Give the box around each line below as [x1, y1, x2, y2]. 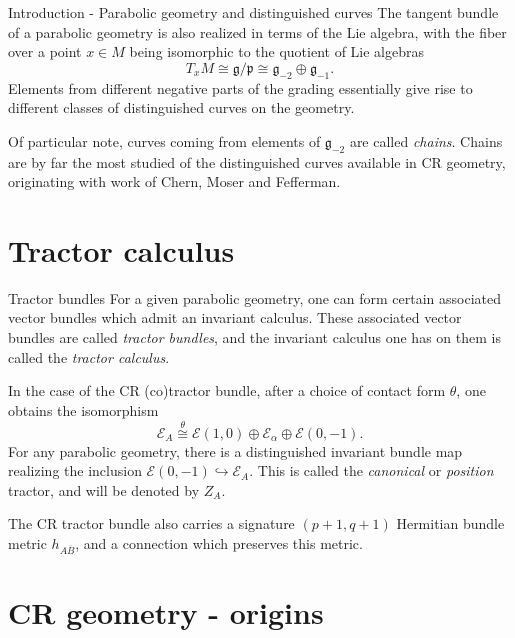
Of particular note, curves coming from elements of [8, 130, 321, 151]
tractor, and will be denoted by [8, 479, 200, 500]
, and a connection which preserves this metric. [75, 533, 363, 554]
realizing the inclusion [8, 460, 142, 481]
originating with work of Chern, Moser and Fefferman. [8, 171, 341, 192]
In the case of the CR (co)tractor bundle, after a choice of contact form [8, 380, 446, 401]
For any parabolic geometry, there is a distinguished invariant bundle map [8, 440, 463, 461]
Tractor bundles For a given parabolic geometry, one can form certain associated [8, 287, 502, 308]
